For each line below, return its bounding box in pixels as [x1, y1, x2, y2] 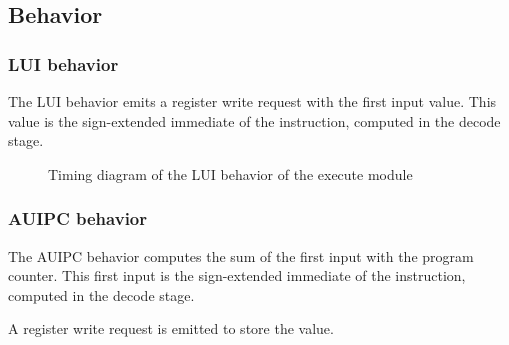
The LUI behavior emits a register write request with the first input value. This [8, 91, 497, 111]
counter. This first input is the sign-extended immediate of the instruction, [8, 265, 466, 286]
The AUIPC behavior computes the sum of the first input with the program [8, 245, 474, 266]
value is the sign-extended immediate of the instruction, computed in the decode [8, 110, 501, 131]
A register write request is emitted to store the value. [8, 318, 334, 339]
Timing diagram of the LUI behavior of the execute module [48, 163, 413, 184]
